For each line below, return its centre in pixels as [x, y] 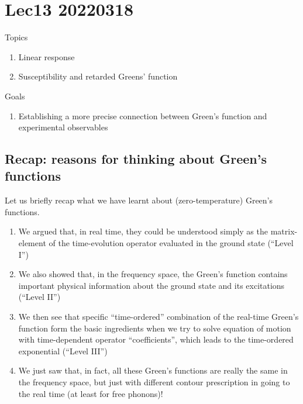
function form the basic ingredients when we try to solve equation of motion [155, 328]
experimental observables [63, 127]
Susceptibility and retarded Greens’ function [98, 76]
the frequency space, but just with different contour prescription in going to [154, 382]
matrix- [284, 231]
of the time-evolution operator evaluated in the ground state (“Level [171, 243]
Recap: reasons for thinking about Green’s [136, 159]
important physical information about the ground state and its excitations [151, 285]
